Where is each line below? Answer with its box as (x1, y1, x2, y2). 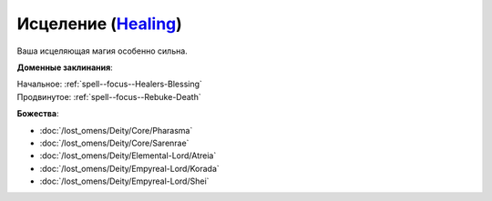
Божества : (16, 108, 59, 119)
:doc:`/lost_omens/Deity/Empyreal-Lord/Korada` (39, 163, 220, 174)
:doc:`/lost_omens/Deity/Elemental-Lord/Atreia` (39, 150, 217, 161)
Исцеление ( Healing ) (16, 14, 182, 34)
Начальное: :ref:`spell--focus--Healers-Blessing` (16, 78, 202, 90)
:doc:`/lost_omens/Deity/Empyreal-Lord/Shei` (39, 176, 210, 186)
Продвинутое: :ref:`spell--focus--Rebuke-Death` (16, 91, 201, 102)
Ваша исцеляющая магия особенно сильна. (16, 45, 189, 56)
